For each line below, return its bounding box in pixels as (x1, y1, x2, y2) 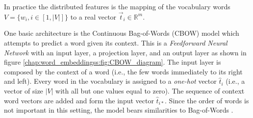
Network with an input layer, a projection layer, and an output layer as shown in (4, 47, 247, 57)
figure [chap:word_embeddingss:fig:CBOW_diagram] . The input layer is (4, 57, 221, 67)
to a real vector (70, 11, 117, 22)
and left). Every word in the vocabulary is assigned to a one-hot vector (4, 76, 217, 86)
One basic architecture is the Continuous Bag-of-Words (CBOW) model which (4, 28, 239, 38)
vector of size (4, 85, 43, 95)
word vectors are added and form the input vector (4, 95, 154, 105)
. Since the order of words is (165, 95, 249, 105)
